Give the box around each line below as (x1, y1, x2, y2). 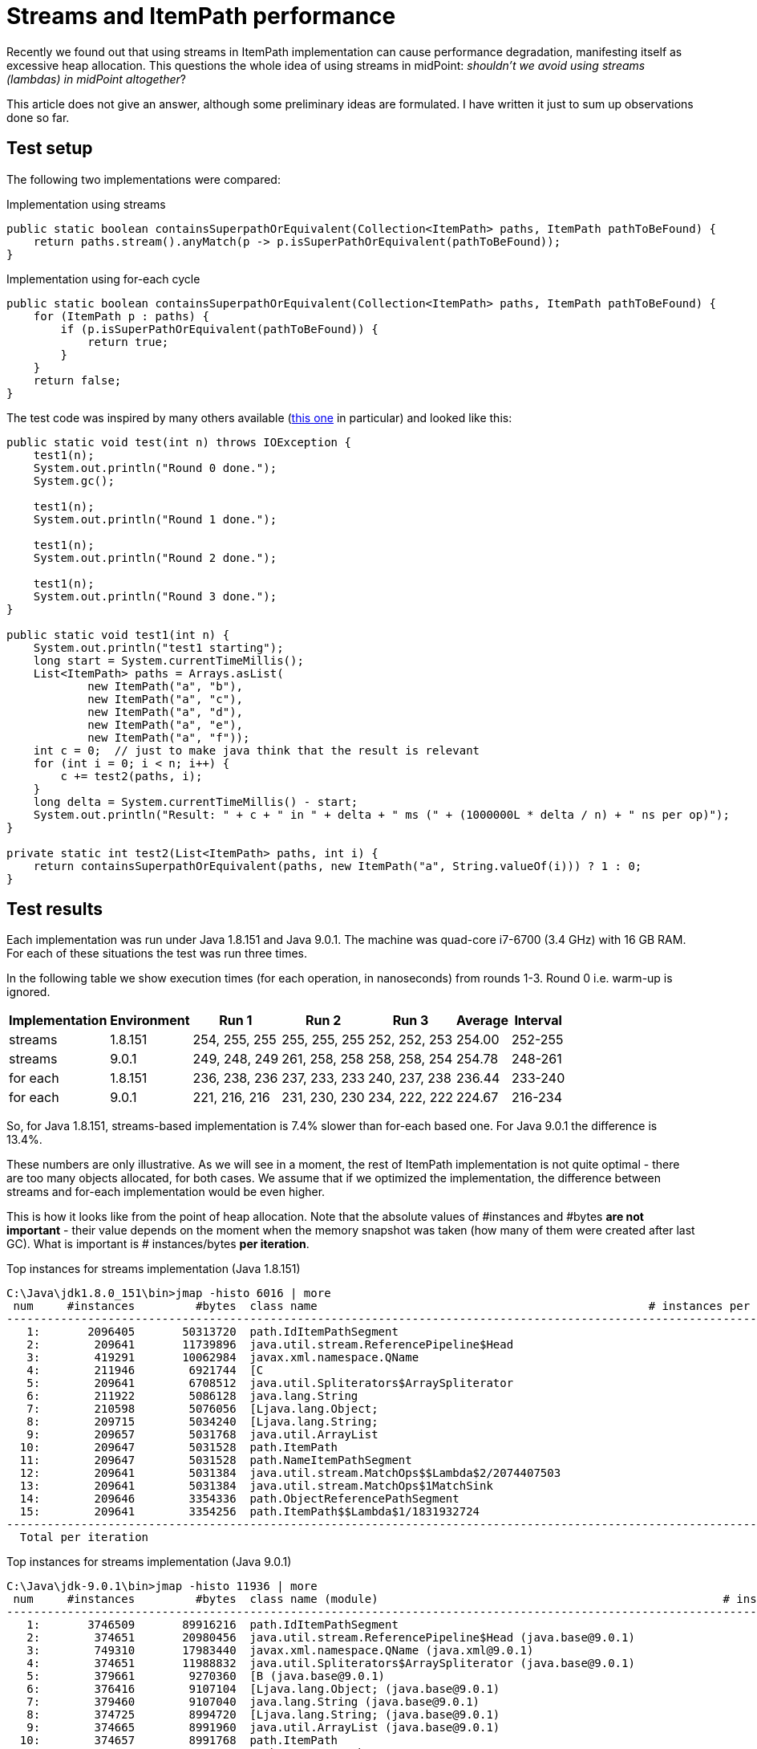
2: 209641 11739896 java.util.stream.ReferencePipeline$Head (26, 1338, 514, 1352)
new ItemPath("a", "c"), (87, 692, 244, 706)
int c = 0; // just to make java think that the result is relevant (33, 743, 480, 757)
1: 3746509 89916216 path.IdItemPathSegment (26, 1618, 399, 1632)
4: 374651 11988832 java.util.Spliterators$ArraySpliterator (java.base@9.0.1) (26, 1657, 635, 1670)
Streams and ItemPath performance (6, 2, 396, 30)
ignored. (6, 985, 51, 999)
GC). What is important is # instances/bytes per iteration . (6, 1237, 310, 1251)
